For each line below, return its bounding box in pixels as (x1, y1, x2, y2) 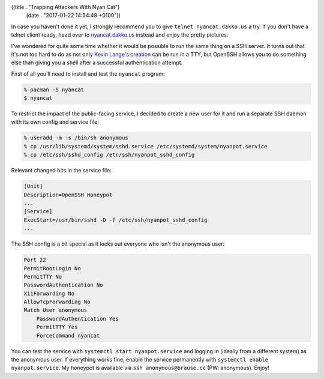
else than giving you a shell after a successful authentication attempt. (11, 59, 183, 66)
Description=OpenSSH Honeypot (23, 191, 113, 198)
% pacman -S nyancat (23, 86, 84, 93)
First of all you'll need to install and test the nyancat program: (11, 70, 165, 77)
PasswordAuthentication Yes (36, 315, 119, 322)
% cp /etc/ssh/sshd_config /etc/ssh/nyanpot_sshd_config (23, 151, 195, 159)
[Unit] (23, 183, 43, 190)
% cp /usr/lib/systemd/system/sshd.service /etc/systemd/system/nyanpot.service (23, 143, 268, 150)
